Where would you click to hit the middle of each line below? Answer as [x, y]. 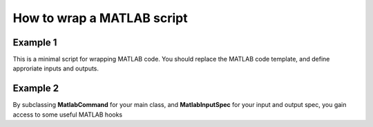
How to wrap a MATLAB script [100, 18]
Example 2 [36, 89]
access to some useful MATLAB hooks [68, 115]
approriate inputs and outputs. [56, 68]
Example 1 [35, 42]
